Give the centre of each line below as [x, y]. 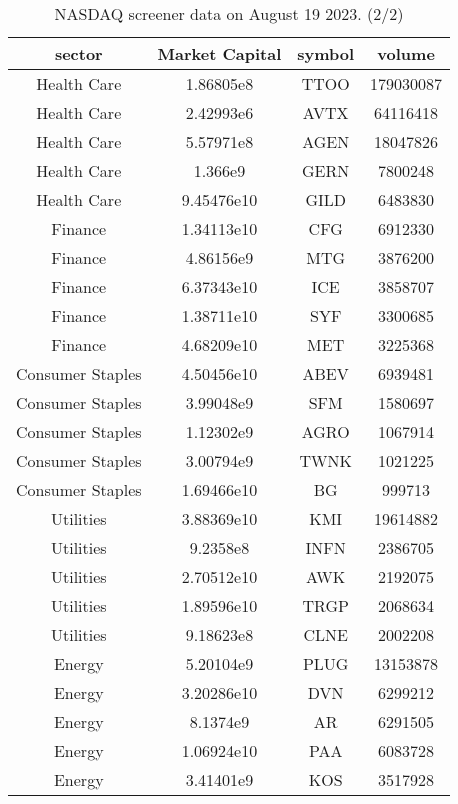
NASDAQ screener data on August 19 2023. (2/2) [229, 13]
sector [78, 53]
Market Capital [219, 53]
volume [406, 53]
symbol [326, 53]
